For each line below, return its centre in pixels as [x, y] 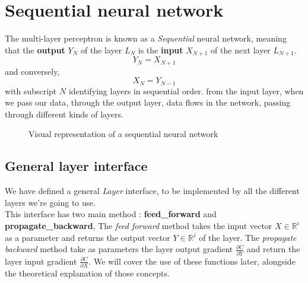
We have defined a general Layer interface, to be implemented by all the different [152, 191]
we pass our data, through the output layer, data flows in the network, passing [148, 102]
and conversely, [32, 71]
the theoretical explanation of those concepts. [87, 273]
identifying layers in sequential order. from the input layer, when [186, 90]
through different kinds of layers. [64, 114]
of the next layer [241, 50]
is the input [161, 50]
